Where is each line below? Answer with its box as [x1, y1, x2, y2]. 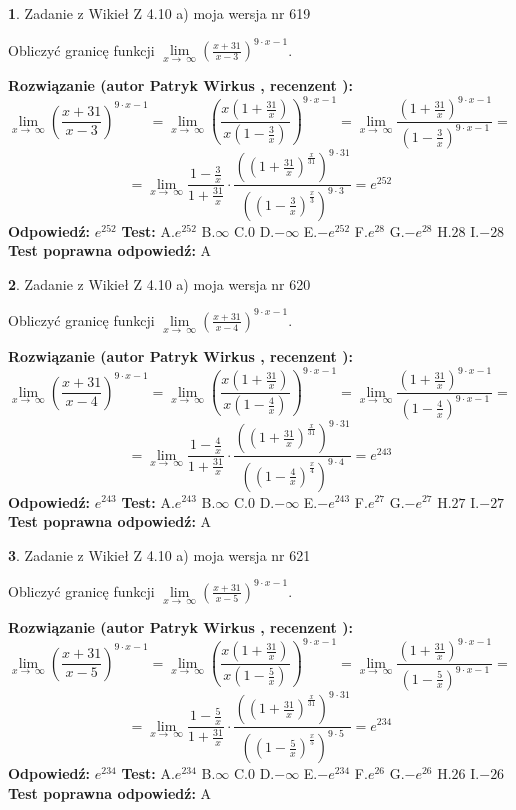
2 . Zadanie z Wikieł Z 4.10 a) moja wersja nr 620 [8, 273, 311, 294]
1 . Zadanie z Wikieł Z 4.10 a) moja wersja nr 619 [8, 3, 311, 23]
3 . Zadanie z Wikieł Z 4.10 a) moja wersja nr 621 [8, 544, 311, 565]
